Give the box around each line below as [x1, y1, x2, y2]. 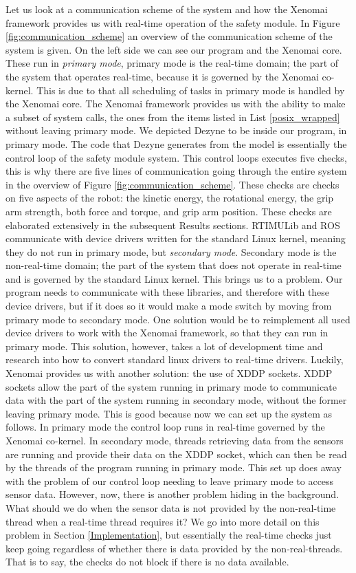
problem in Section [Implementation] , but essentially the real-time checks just [5, 528, 332, 542]
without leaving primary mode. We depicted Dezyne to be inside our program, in [5, 123, 347, 138]
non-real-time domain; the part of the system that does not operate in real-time [5, 258, 342, 272]
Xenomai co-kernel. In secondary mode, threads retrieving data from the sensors [5, 433, 344, 447]
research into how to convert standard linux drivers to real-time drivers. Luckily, [5, 352, 344, 367]
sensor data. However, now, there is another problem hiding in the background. [5, 487, 340, 501]
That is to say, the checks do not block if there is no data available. [5, 554, 289, 569]
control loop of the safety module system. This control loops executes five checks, [5, 150, 347, 164]
